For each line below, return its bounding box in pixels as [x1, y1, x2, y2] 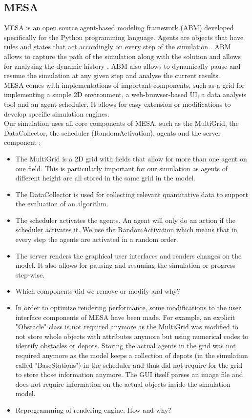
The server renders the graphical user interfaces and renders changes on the [15, 250, 242, 260]
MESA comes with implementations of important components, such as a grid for [4, 80, 245, 90]
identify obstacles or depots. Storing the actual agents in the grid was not [15, 340, 236, 351]
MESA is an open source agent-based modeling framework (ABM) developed [4, 22, 234, 33]
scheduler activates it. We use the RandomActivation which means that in [15, 224, 237, 235]
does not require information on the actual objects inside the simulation [15, 378, 231, 389]
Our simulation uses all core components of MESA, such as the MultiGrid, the [4, 118, 239, 128]
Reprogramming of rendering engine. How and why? [15, 404, 172, 415]
